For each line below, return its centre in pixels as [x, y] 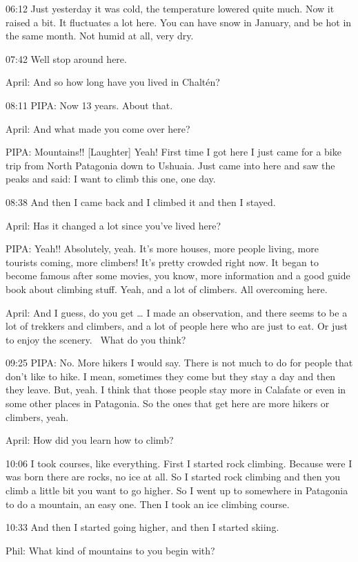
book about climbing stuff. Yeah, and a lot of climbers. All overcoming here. [167, 289]
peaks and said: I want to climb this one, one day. [111, 179]
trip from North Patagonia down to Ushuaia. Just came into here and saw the [170, 165]
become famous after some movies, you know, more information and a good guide [178, 275]
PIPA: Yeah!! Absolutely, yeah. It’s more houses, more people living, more [162, 249]
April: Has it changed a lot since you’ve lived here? [113, 225]
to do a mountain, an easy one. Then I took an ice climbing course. [148, 504]
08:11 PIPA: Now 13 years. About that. [89, 105]
